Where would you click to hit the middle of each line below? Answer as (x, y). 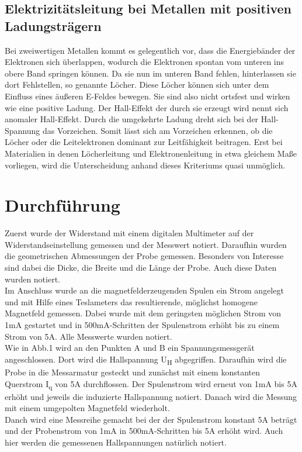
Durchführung (63, 205)
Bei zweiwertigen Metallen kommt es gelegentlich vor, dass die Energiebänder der (150, 50)
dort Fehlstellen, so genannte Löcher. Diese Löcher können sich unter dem (137, 84)
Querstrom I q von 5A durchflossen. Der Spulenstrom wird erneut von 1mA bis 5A (151, 384)
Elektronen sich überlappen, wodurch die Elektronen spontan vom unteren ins (145, 62)
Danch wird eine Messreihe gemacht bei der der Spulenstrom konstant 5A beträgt (151, 419)
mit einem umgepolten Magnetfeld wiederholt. (87, 408)
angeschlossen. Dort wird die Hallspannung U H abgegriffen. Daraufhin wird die (146, 360)
